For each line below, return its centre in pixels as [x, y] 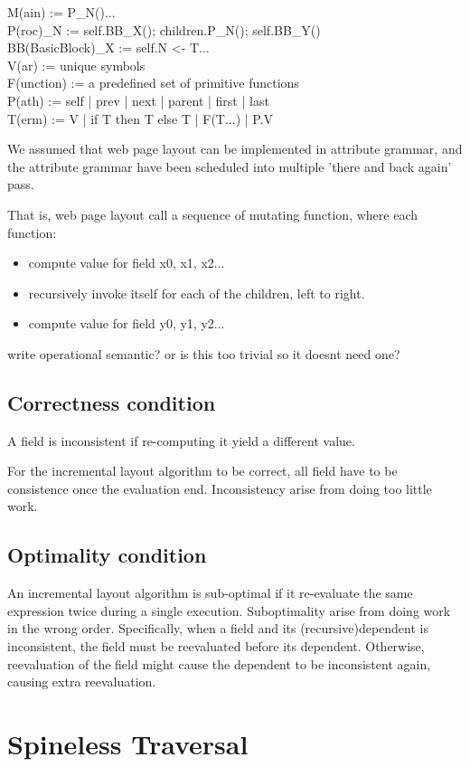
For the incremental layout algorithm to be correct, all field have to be [202, 471]
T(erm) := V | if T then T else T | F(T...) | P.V [141, 118]
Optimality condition [107, 555]
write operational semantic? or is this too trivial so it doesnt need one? [204, 353]
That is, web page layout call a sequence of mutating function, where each [212, 214]
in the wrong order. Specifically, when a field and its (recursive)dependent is [218, 628]
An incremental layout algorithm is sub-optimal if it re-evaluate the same [210, 593]
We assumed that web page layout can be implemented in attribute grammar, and [235, 149]
